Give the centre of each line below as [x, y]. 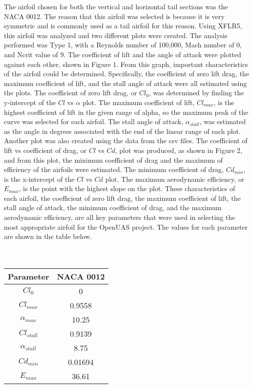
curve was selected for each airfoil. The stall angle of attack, [94, 121]
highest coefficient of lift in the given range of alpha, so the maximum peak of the [126, 112]
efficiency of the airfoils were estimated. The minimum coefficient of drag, [114, 169]
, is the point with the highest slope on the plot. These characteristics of [127, 188]
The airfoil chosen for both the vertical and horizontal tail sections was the [116, 6]
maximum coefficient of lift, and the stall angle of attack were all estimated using [126, 83]
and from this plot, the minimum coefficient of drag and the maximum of [114, 160]
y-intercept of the [30, 102]
